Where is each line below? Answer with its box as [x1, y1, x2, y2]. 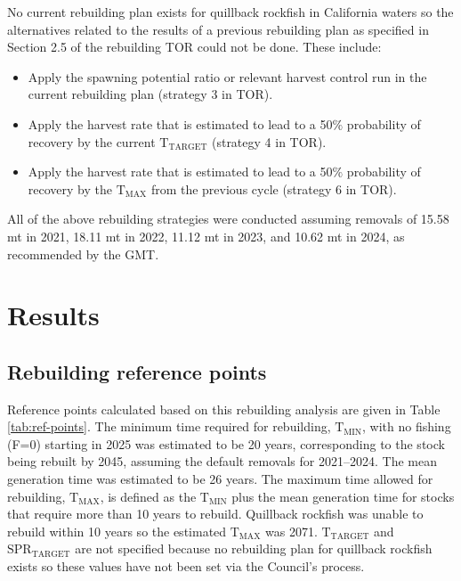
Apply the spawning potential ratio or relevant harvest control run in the [28, 67, 427, 86]
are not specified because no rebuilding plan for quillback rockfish [75, 539, 433, 558]
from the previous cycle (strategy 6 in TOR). [150, 179, 397, 198]
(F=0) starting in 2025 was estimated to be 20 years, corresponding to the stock [7, 434, 445, 453]
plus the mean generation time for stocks [231, 487, 455, 505]
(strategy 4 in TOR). [211, 132, 327, 151]
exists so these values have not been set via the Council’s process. [7, 557, 365, 576]
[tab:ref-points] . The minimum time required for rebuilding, [7, 417, 331, 436]
